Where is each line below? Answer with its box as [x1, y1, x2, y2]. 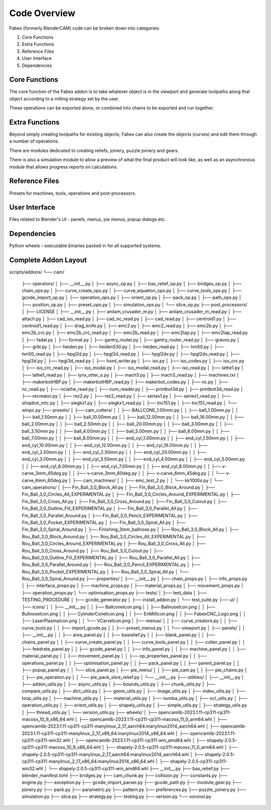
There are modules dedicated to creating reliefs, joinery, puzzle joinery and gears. [9, 147, 179, 153]
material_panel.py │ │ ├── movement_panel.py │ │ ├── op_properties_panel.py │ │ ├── [22, 653, 207, 659]
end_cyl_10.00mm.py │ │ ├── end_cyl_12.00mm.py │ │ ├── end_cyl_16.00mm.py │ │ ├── [22, 442, 208, 448]
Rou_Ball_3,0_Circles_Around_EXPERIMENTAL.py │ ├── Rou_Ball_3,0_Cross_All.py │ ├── [22, 540, 206, 547]
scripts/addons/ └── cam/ [9, 269, 65, 275]
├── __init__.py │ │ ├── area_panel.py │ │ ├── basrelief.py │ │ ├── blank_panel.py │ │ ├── [22, 632, 216, 638]
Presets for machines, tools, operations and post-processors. [9, 190, 137, 196]
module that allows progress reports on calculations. [9, 164, 118, 170]
